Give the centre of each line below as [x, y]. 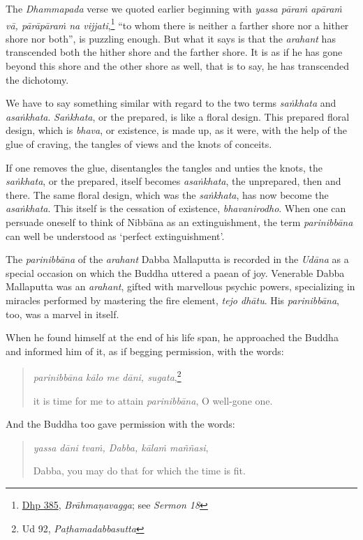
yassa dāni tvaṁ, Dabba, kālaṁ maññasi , [121, 447]
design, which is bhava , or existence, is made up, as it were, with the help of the [176, 130]
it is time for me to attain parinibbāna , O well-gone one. [153, 400]
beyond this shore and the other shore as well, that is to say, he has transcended [177, 66]
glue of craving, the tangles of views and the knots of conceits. [139, 144]
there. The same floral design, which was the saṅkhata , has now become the [167, 194]
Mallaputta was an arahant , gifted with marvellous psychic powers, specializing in [180, 286]
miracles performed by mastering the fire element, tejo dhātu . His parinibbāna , [173, 300]
